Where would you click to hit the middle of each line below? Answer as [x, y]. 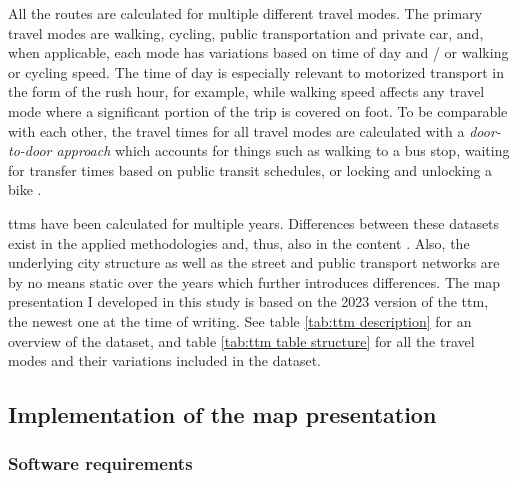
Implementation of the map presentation [222, 414]
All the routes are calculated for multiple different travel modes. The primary [245, 13]
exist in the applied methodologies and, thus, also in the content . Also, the [239, 242]
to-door [30, 150]
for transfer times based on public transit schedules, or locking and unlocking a [250, 169]
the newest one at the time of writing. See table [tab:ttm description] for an [240, 320]
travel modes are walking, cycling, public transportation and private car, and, [246, 32]
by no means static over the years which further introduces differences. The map [254, 281]
